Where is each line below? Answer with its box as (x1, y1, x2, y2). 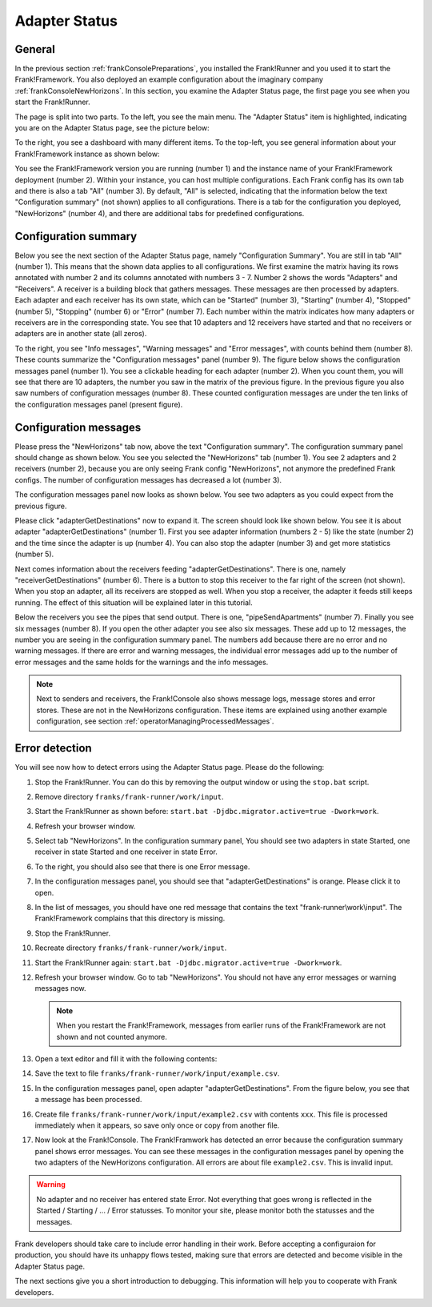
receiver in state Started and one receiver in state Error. (34, 847, 218, 856)
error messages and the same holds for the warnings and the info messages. (14, 657, 269, 667)
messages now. (34, 984, 87, 993)
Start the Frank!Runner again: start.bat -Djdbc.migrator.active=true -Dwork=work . (34, 957, 342, 968)
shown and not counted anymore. (56, 1032, 168, 1041)
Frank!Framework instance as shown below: (14, 149, 160, 158)
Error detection (14, 741, 92, 756)
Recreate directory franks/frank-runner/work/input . (34, 943, 227, 952)
